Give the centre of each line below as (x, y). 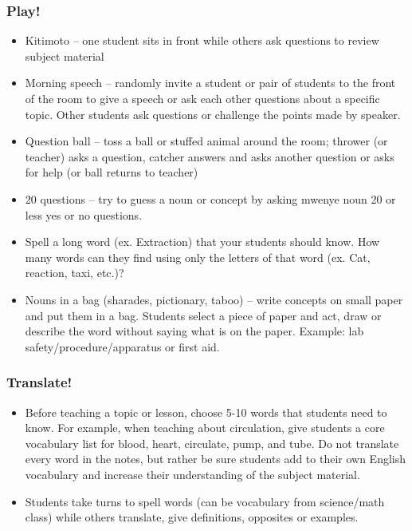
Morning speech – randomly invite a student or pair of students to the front (210, 83)
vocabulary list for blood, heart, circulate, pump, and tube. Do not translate (212, 443)
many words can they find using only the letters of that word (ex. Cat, (198, 257)
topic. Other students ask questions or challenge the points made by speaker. (213, 114)
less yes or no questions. (84, 214)
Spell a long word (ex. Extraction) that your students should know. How (202, 242)
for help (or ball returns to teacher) (112, 172)
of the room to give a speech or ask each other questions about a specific (202, 98)
